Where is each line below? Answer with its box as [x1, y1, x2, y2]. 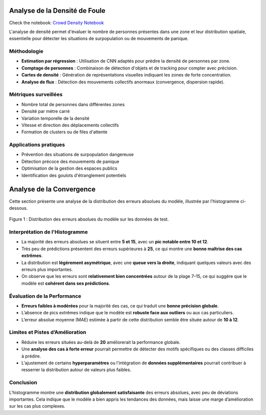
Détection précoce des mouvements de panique [21, 158, 119, 164]
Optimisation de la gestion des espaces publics [21, 165, 118, 171]
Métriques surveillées [9, 91, 63, 98]
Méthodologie [9, 48, 44, 55]
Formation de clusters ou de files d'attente [21, 129, 108, 135]
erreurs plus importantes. [21, 266, 73, 272]
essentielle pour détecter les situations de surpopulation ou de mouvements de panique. [9, 36, 189, 41]
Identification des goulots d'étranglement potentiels [21, 172, 127, 178]
